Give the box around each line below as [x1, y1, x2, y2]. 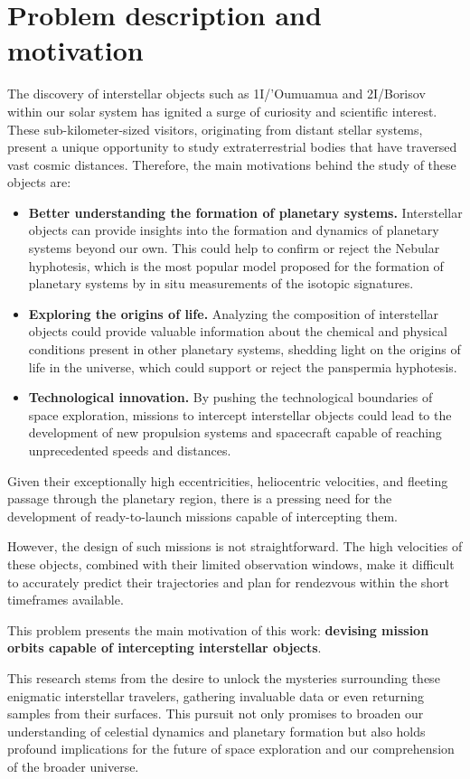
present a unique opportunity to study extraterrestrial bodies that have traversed [7, 137, 457, 156]
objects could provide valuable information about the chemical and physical [28, 322, 447, 341]
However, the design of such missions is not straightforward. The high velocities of [7, 537, 463, 556]
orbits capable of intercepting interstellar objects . [7, 638, 322, 657]
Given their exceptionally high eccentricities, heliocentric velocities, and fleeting [7, 471, 448, 490]
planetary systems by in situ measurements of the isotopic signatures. [28, 274, 414, 293]
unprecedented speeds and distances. [28, 441, 231, 459]
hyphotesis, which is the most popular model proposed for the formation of [28, 256, 444, 275]
